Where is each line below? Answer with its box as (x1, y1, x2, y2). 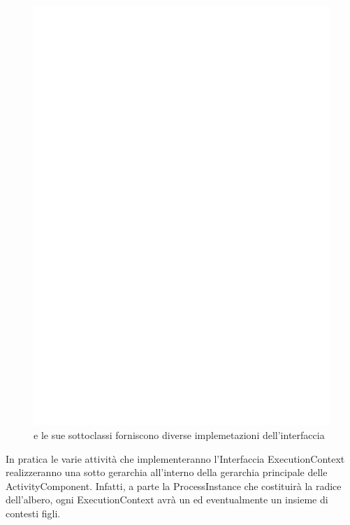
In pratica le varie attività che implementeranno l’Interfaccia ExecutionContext (6, 451, 345, 466)
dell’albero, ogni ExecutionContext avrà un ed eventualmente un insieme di (6, 492, 328, 507)
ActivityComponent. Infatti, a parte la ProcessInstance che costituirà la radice (6, 478, 342, 493)
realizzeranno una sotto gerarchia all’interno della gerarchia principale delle (6, 465, 328, 480)
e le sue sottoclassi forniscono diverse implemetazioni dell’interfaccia (34, 428, 325, 443)
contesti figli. (6, 506, 61, 521)
